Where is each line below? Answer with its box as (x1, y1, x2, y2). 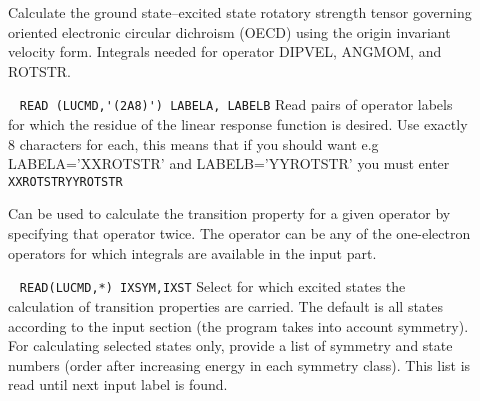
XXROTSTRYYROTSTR (8, 174, 123, 189)
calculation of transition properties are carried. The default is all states (8, 295, 444, 316)
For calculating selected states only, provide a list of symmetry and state (8, 335, 453, 356)
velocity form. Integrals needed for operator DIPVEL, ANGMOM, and (8, 41, 442, 62)
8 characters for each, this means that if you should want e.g (8, 133, 379, 154)
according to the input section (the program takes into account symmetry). (8, 315, 469, 336)
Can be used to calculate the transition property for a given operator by (8, 203, 451, 224)
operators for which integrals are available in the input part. (8, 242, 377, 263)
